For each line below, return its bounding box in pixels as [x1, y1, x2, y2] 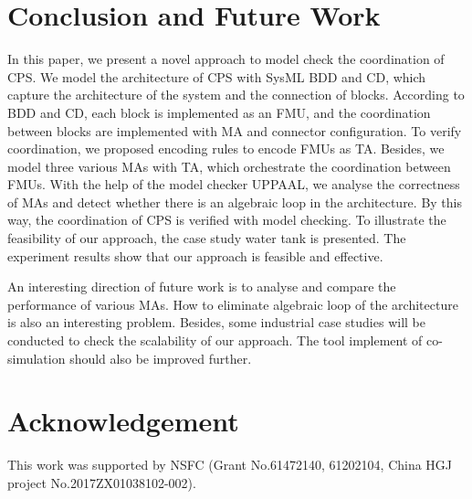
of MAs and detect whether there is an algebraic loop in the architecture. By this [7, 192, 462, 211]
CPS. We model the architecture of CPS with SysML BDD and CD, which [7, 67, 426, 86]
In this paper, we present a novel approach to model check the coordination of [7, 49, 445, 69]
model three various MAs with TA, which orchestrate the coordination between [7, 156, 451, 175]
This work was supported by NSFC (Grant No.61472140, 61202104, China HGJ [7, 455, 453, 474]
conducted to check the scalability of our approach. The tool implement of [7, 331, 423, 350]
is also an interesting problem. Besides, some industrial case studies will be [7, 313, 425, 332]
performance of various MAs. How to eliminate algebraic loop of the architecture [7, 294, 458, 313]
